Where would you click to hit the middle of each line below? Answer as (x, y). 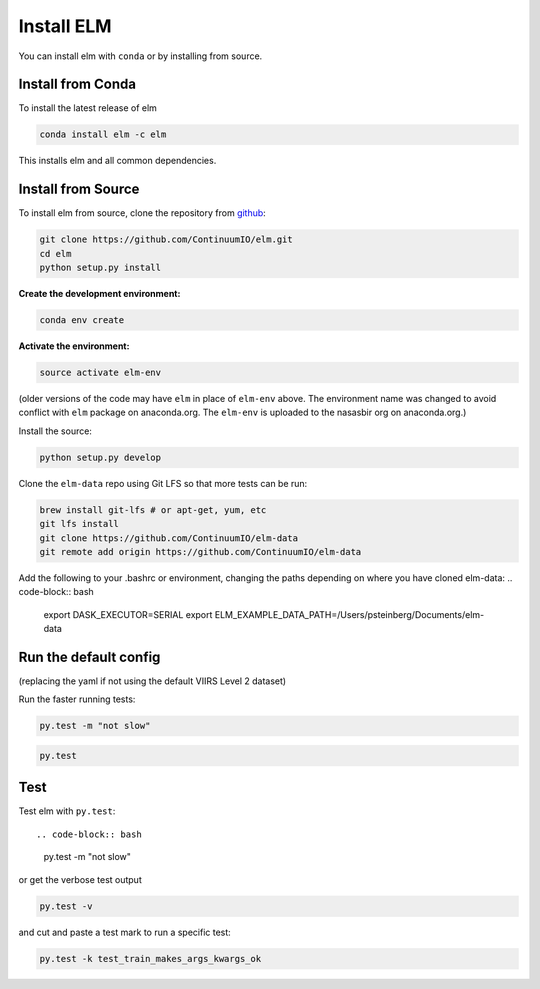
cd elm (55, 253)
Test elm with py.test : (67, 811)
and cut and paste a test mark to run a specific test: (125, 932)
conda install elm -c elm (103, 134)
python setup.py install (100, 268)
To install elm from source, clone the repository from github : (142, 213)
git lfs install (79, 524)
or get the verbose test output (80, 879)
